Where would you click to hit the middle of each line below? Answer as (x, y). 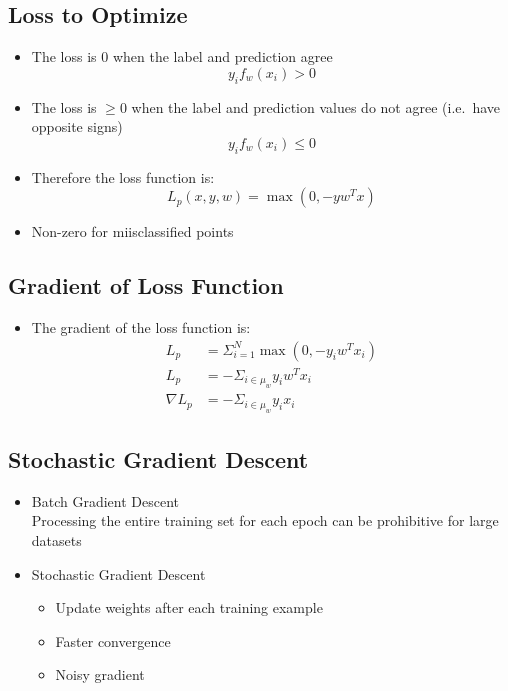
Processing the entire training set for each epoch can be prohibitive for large (265, 520)
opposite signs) (77, 126)
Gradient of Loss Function (146, 285)
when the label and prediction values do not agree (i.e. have (315, 106)
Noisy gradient (100, 674)
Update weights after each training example (189, 607)
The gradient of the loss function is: (141, 326)
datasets (56, 539)
